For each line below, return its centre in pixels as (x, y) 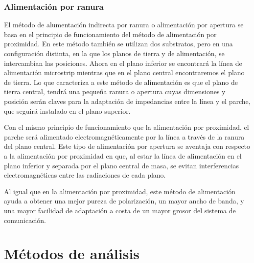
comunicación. (25, 220)
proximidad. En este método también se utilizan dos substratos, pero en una (118, 44)
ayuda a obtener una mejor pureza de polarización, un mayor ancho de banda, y (124, 201)
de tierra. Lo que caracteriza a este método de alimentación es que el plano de (121, 82)
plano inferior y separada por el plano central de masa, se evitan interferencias (122, 165)
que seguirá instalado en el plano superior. (67, 111)
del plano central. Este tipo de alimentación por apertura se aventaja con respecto (127, 146)
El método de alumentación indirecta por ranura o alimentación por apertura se (124, 25)
